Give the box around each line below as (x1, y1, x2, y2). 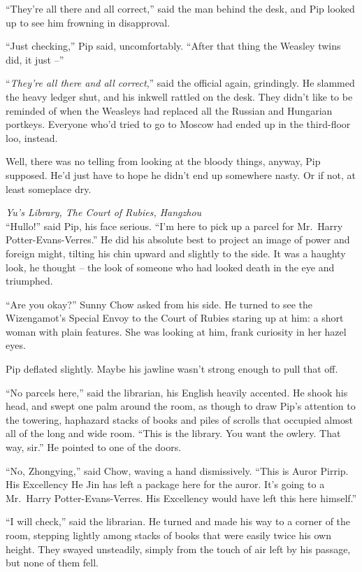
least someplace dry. (6, 181, 92, 196)
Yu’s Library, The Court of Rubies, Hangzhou (6, 205, 202, 220)
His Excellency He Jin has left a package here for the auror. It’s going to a (6, 477, 325, 492)
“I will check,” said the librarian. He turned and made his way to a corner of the (6, 514, 351, 529)
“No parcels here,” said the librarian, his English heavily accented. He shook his (6, 385, 348, 399)
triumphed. (6, 273, 53, 288)
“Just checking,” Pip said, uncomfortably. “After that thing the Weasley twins (6, 38, 341, 53)
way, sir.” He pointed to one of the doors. (6, 440, 182, 455)
